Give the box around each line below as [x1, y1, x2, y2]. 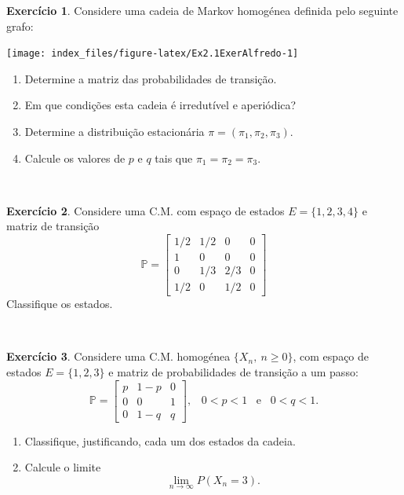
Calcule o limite [24, 459, 101, 475]
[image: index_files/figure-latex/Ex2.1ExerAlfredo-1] [6, 48, 299, 60]
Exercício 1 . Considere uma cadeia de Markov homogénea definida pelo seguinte [6, 2, 399, 18]
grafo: [6, 17, 34, 34]
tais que [155, 149, 193, 166]
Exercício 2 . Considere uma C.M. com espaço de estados [6, 202, 285, 218]
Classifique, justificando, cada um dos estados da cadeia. [24, 432, 296, 449]
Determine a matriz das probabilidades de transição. [24, 70, 277, 86]
